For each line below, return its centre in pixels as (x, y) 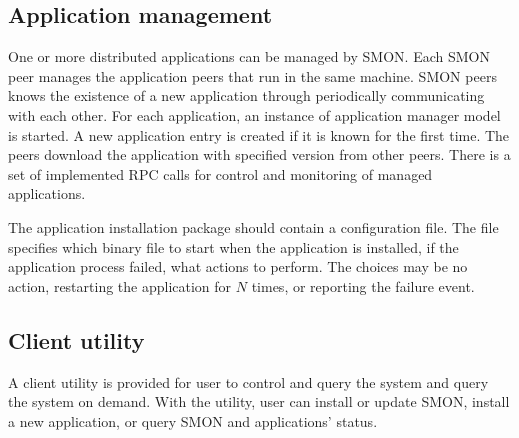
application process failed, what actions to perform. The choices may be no (238, 266)
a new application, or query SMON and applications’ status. (193, 420)
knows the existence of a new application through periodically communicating (246, 95)
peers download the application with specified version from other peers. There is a (259, 154)
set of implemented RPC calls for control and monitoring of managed (220, 173)
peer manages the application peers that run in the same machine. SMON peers (252, 75)
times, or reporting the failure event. (363, 285)
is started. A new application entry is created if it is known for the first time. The (259, 134)
